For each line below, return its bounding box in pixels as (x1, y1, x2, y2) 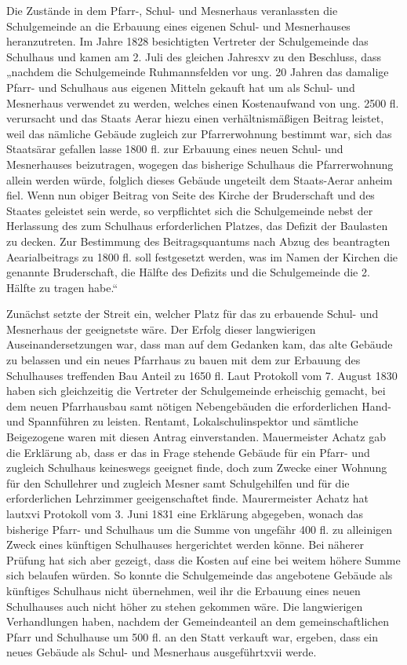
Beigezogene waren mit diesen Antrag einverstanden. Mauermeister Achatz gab (6, 429, 386, 445)
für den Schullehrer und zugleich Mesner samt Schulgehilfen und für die (6, 474, 350, 491)
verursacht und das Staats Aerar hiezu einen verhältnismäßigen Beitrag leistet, (6, 110, 384, 126)
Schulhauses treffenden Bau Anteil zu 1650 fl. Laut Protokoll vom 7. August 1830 (6, 367, 398, 383)
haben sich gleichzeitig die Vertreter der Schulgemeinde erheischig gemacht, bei (6, 382, 386, 399)
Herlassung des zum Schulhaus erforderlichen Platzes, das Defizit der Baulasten (6, 217, 388, 234)
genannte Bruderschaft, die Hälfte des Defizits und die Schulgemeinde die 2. (6, 264, 370, 280)
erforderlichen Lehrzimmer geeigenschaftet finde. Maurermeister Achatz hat (6, 490, 369, 506)
